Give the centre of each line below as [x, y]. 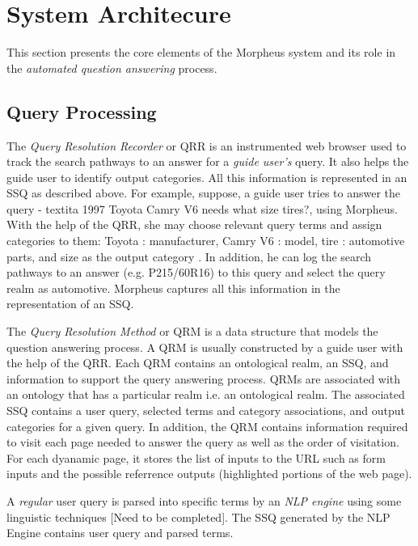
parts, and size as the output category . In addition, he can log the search [189, 256]
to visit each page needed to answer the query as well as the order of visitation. [203, 442]
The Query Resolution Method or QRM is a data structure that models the [192, 331]
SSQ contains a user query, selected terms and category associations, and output [206, 411]
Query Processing [82, 111]
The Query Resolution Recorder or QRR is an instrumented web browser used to [207, 145]
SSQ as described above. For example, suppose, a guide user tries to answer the [204, 193]
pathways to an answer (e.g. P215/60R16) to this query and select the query [196, 272]
